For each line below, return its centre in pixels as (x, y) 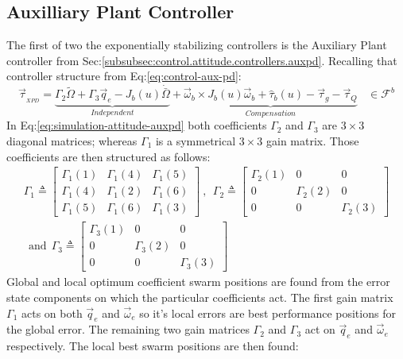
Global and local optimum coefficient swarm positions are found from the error (198, 282)
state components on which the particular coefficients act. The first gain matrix (200, 297)
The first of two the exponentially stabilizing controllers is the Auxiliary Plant (197, 45)
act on (320, 329)
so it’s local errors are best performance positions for (267, 313)
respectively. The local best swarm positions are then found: (153, 346)
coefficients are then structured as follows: (108, 156)
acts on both (52, 313)
